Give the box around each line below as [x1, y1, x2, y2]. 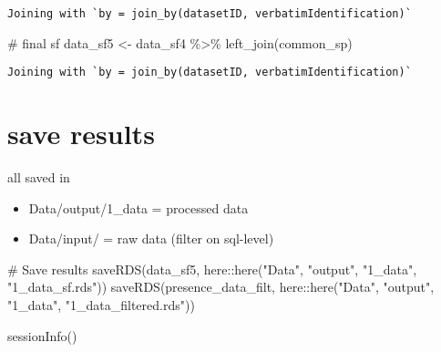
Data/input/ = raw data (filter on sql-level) [28, 229, 274, 248]
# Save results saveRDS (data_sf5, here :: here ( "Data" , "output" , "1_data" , [7, 259, 417, 278]
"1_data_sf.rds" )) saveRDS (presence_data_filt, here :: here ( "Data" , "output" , [7, 277, 435, 296]
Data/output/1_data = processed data [28, 198, 249, 217]
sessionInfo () [7, 326, 77, 345]
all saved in [7, 168, 70, 187]
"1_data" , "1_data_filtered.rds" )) [7, 295, 195, 314]
